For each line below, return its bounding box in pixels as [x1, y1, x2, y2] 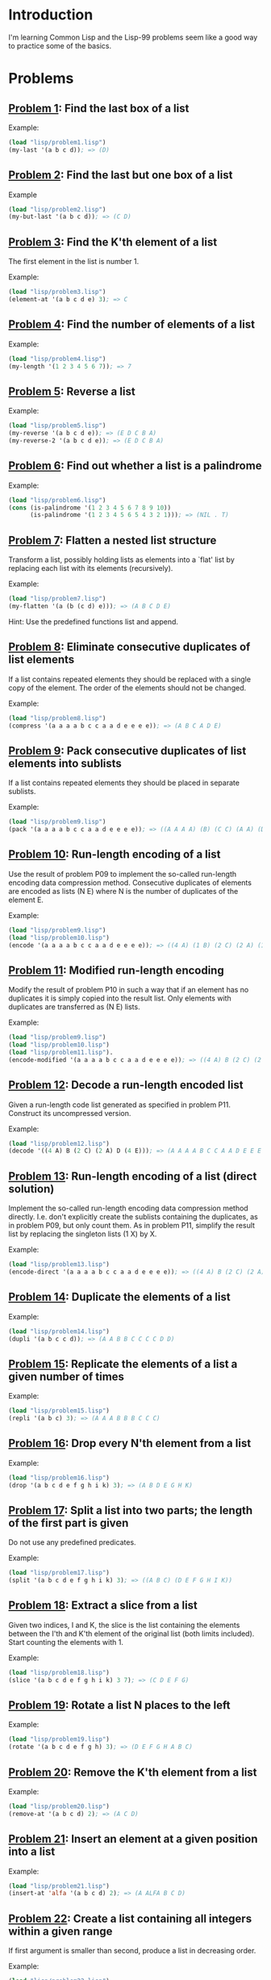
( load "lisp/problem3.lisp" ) [8, 288, 106, 296]
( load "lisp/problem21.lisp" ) [8, 1881, 110, 1890]
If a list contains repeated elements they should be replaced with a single [8, 674, 252, 684]
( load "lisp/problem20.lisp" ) [8, 1802, 110, 1810]
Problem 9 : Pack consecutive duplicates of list [8, 744, 247, 757]
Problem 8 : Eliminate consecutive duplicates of [8, 640, 251, 654]
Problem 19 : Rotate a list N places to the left [8, 1698, 231, 1713]
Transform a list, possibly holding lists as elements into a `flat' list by [8, 555, 236, 564]
